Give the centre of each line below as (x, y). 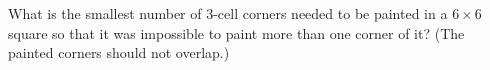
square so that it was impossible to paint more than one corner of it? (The (236, 32)
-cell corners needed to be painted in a (330, 13)
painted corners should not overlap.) (119, 52)
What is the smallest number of (105, 13)
